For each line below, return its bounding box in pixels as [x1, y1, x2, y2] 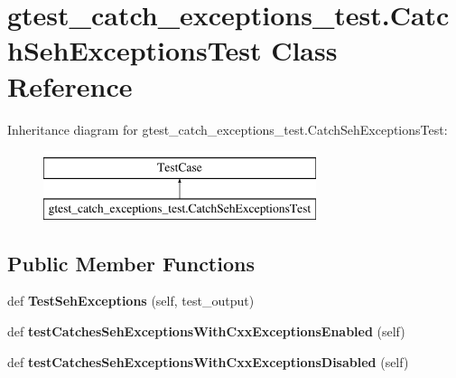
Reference [7, 67, 133, 104]
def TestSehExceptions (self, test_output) [7, 291, 255, 310]
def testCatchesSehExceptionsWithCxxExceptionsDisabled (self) [7, 352, 409, 371]
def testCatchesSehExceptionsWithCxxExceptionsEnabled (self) [7, 322, 405, 341]
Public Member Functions [7, 249, 255, 277]
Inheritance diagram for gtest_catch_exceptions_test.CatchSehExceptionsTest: [7, 119, 448, 138]
